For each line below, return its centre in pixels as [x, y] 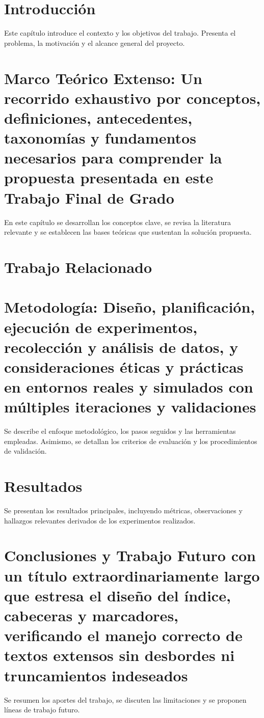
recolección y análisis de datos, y [121, 347]
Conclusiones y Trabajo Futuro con [130, 555]
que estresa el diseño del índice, [117, 595]
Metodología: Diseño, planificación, [130, 307]
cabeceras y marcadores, [91, 615]
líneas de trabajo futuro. [42, 710]
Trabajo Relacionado [78, 267]
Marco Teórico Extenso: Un [103, 78]
